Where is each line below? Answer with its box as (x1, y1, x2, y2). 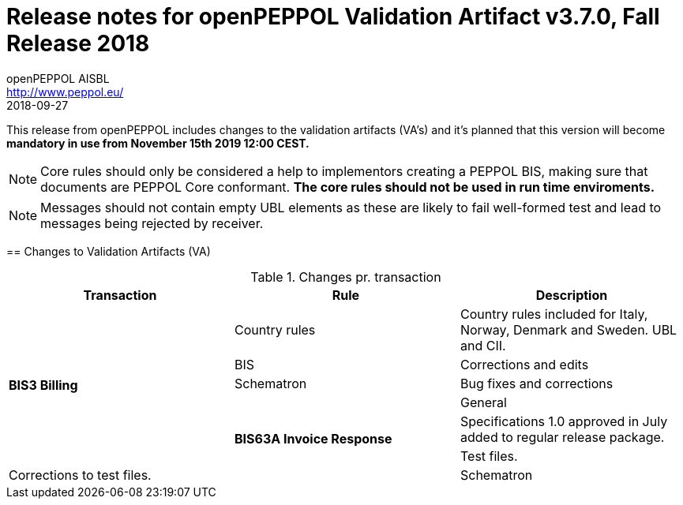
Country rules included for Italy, (460, 305, 648, 322)
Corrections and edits (460, 356, 589, 372)
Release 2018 (6, 30, 150, 57)
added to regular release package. (460, 428, 665, 445)
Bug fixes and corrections (460, 375, 614, 391)
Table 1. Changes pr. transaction (250, 268, 441, 285)
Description (535, 286, 608, 303)
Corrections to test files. (9, 466, 152, 483)
